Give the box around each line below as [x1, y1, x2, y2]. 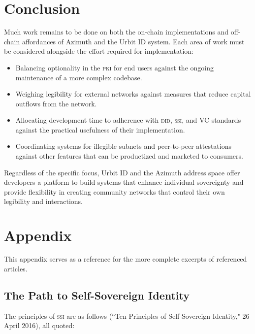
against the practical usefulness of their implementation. [15, 124, 185, 134]
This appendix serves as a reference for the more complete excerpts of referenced [4, 254, 247, 264]
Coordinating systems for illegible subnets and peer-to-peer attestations [15, 141, 231, 151]
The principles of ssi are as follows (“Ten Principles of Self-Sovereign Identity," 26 [4, 310, 250, 321]
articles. [4, 263, 28, 273]
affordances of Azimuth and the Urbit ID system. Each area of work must [22, 36, 245, 46]
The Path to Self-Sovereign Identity [4, 287, 190, 302]
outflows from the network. [15, 98, 97, 108]
